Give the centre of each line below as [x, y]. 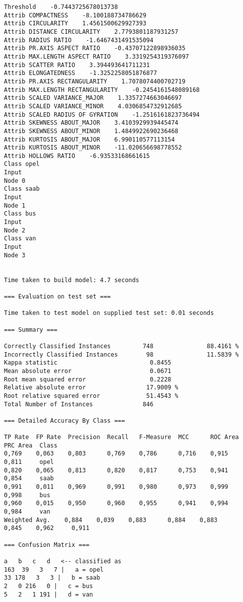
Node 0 [15, 181]
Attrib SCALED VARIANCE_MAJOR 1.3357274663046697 [93, 98]
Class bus [20, 214]
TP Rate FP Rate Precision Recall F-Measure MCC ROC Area [121, 437]
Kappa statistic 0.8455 [88, 363]
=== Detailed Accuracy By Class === [65, 420]
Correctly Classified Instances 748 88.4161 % [121, 346]
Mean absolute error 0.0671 [88, 371]
